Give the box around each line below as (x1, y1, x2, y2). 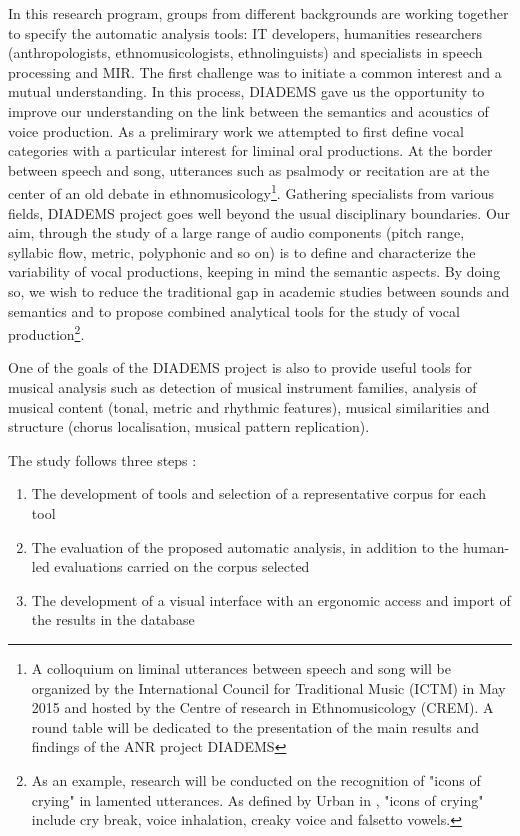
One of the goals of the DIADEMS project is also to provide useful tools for (8, 357, 472, 378)
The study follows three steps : (8, 449, 197, 470)
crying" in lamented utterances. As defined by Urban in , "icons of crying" (31, 789, 484, 810)
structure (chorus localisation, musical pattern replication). (8, 416, 370, 437)
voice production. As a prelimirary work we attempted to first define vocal (8, 120, 464, 141)
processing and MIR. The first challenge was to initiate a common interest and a (8, 61, 502, 82)
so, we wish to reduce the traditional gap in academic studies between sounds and (8, 280, 510, 301)
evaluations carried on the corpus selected (54, 556, 310, 577)
